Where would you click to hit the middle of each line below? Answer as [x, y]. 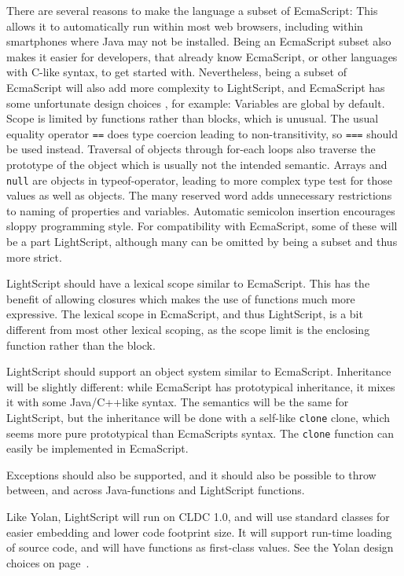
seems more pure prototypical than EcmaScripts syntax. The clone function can [200, 433]
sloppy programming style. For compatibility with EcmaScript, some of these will [202, 226]
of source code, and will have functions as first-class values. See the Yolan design [200, 547]
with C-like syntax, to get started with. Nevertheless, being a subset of [176, 72]
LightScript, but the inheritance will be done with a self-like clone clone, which [198, 417]
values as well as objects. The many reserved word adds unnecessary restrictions [199, 195]
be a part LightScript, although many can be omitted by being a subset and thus [202, 242]
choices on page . [48, 562]
